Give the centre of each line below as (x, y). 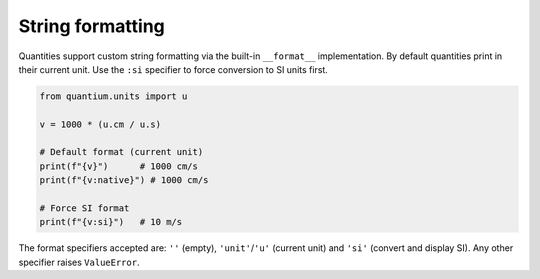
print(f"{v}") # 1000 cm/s (119, 166)
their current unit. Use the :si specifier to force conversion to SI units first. (173, 69)
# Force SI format (84, 208)
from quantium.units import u (113, 96)
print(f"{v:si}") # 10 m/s (111, 222)
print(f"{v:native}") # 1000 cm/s (124, 180)
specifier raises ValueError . (79, 262)
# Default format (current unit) (121, 152)
